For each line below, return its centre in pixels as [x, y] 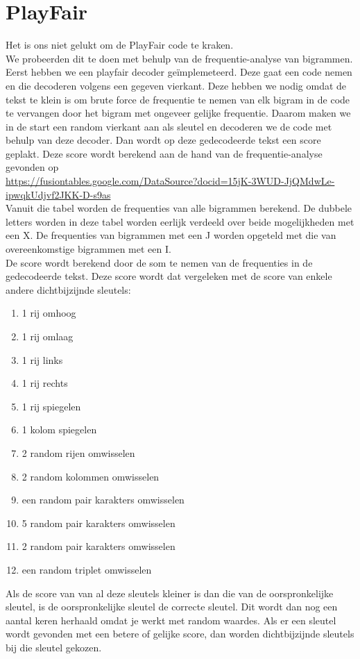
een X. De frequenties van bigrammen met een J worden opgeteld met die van [171, 235]
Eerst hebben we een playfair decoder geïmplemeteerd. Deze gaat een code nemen [179, 72]
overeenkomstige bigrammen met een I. [88, 249]
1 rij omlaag [48, 336]
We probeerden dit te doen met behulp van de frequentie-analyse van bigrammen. [179, 58]
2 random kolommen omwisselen [91, 476]
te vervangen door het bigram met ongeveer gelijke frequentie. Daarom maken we [178, 113]
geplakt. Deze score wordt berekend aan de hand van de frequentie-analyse [164, 153]
